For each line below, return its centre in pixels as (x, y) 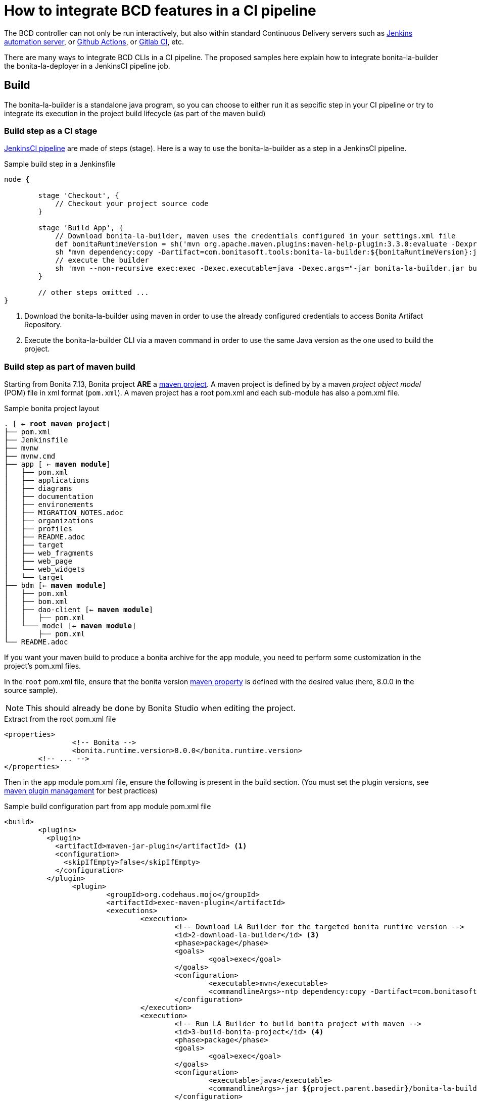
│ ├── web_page (38, 561)
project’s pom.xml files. (43, 666)
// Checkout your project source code (132, 204)
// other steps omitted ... (93, 293)
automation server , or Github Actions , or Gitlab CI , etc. (94, 41)
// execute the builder (102, 260)
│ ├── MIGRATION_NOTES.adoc (64, 513)
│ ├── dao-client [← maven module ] (79, 610)
